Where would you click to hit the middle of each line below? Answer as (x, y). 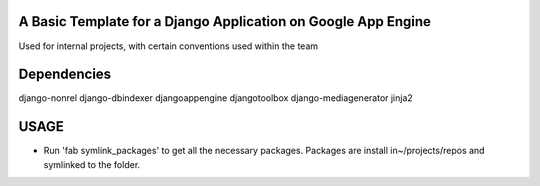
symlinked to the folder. (92, 164)
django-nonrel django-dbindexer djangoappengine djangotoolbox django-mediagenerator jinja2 (216, 98)
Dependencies (65, 74)
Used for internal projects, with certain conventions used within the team (168, 46)
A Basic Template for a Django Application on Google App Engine (225, 21)
